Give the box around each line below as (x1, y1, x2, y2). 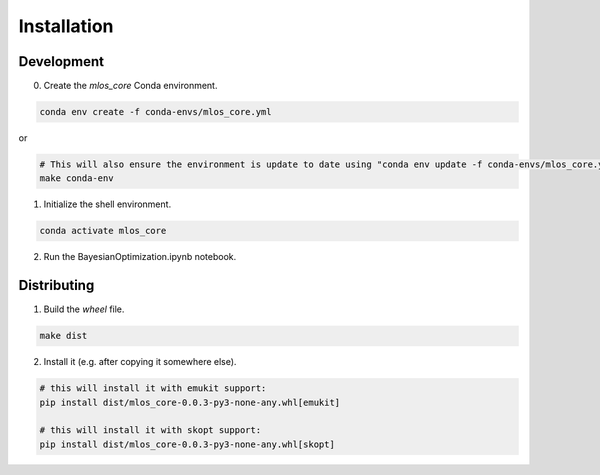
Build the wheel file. (43, 303, 125, 315)
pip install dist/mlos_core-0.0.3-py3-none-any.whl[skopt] (39, 438, 335, 450)
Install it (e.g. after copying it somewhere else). (43, 356, 237, 368)
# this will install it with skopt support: (39, 425, 262, 436)
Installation (18, 15, 114, 37)
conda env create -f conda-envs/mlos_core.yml (39, 106, 272, 118)
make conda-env (39, 173, 114, 184)
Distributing (18, 277, 95, 294)
